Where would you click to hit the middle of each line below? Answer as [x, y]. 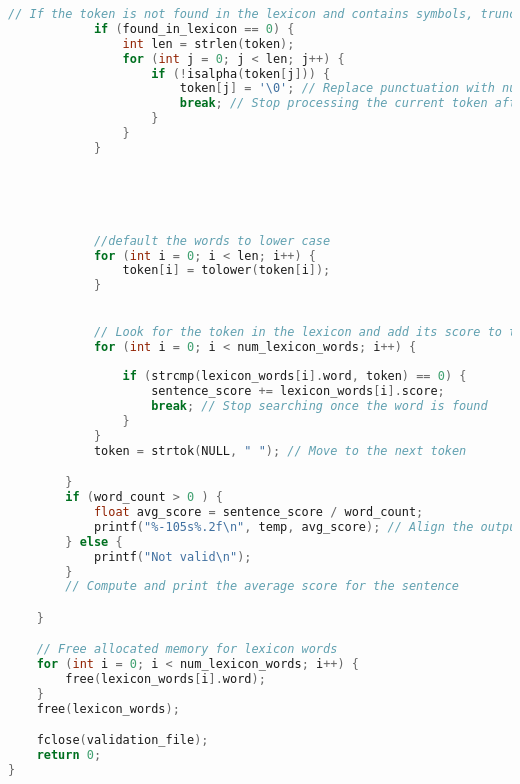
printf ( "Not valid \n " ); [172, 556]
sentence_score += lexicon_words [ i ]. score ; [298, 391]
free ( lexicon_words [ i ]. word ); [165, 679]
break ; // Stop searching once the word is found [319, 406]
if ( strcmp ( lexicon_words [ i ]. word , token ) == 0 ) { [294, 376]
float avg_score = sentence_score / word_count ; [258, 512]
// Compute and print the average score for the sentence [262, 586]
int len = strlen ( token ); [208, 43]
